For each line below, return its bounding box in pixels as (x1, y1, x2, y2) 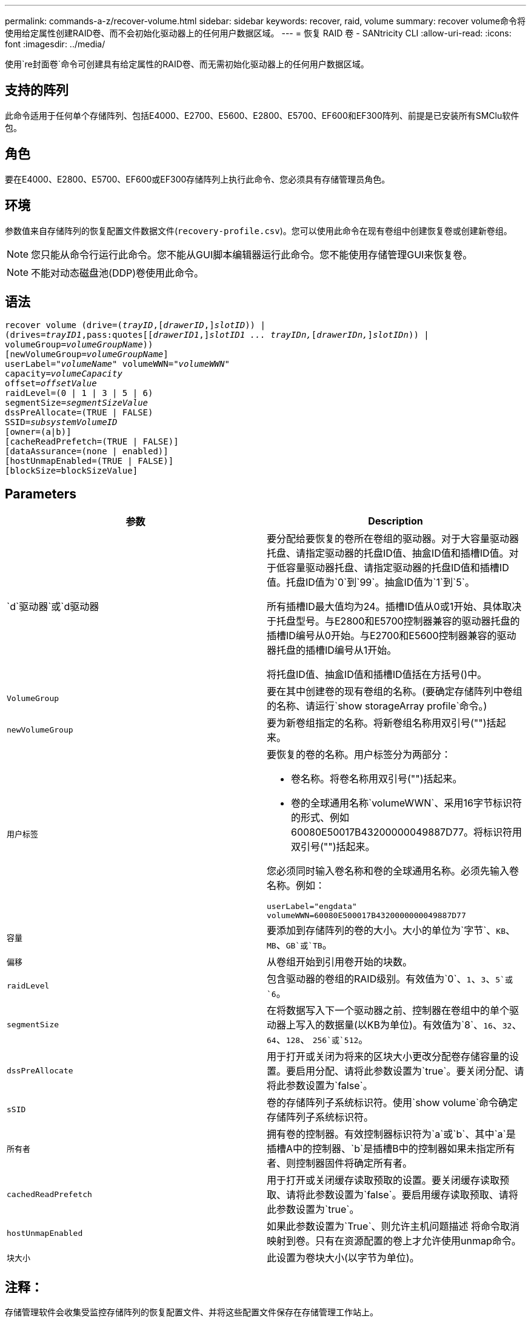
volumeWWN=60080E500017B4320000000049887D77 (267, 911, 466, 921)
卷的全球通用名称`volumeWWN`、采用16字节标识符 (291, 797, 522, 810)
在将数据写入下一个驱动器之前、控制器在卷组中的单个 (267, 1004, 510, 1017)
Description (368, 515, 423, 528)
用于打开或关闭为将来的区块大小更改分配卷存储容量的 (267, 1050, 510, 1063)
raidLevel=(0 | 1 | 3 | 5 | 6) (5, 388, 153, 398)
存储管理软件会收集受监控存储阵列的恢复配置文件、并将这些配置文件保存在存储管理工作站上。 (5, 1307, 378, 1318)
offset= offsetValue (5, 378, 97, 389)
